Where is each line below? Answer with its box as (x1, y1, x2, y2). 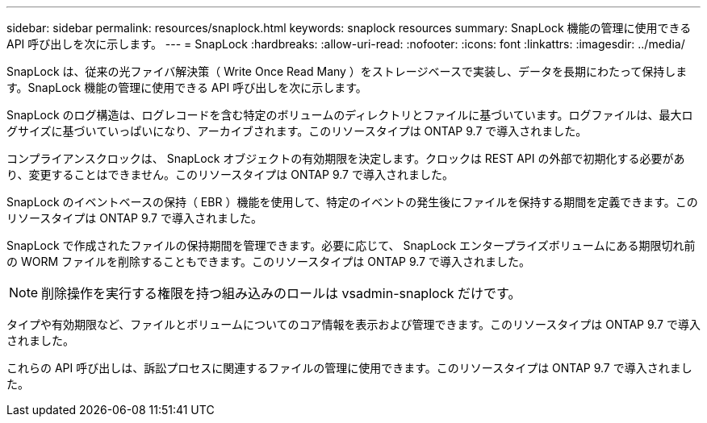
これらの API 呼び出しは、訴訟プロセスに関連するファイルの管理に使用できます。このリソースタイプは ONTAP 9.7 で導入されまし (6, 361, 692, 375)
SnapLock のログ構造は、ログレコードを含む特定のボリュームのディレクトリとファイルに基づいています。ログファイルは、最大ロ (6, 108, 693, 122)
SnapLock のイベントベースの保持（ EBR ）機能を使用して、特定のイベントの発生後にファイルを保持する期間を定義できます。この (6, 195, 698, 209)
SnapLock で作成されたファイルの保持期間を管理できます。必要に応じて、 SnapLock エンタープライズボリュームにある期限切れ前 (6, 238, 696, 252)
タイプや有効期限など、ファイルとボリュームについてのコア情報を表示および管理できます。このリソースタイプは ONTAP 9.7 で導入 (6, 317, 701, 331)
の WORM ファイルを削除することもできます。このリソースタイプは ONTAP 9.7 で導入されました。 (6, 255, 530, 268)
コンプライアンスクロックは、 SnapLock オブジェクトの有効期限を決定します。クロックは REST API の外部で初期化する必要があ (6, 151, 685, 165)
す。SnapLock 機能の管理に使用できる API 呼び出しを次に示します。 (6, 81, 367, 94)
